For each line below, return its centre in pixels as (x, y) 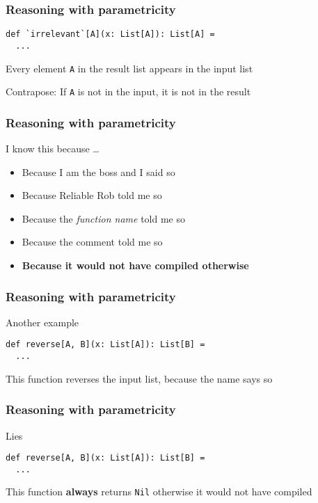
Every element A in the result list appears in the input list (129, 68)
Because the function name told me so (103, 218)
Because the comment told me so (92, 242)
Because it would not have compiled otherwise (135, 265)
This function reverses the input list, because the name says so (139, 378)
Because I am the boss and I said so (98, 171)
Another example (42, 322)
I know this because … (53, 149)
